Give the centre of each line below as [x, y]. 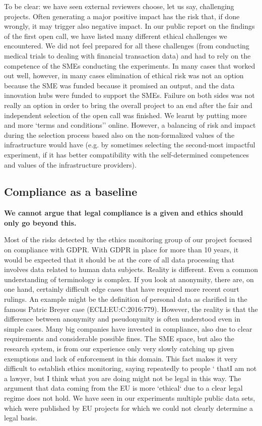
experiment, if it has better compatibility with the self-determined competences [127, 154]
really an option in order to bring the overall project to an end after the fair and [128, 105]
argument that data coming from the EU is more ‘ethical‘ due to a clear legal [123, 388]
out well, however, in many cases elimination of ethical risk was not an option [124, 75]
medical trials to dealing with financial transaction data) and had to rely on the [127, 55]
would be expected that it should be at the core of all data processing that [119, 259]
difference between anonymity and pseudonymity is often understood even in [122, 319]
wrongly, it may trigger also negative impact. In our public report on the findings [129, 26]
